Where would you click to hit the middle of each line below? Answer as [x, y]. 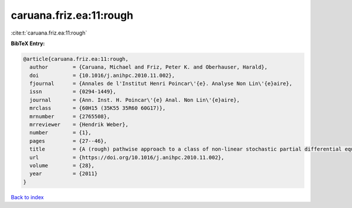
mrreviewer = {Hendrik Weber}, [79, 125]
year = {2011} [64, 174]
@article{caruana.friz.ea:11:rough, [76, 59]
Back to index [27, 197]
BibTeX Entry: [28, 43]
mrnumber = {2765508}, [70, 116]
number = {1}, [61, 133]
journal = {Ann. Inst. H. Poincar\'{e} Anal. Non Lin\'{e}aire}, [135, 100]
